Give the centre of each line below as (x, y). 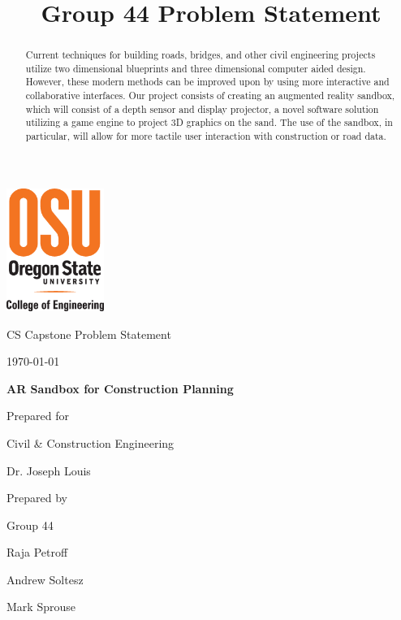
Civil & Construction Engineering (91, 442)
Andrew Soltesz (45, 579)
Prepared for (38, 416)
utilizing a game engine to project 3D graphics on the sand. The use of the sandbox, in (209, 122)
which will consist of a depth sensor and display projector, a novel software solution (202, 108)
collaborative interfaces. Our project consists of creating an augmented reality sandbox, (210, 95)
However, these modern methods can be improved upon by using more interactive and (207, 82)
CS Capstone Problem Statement (89, 334)
